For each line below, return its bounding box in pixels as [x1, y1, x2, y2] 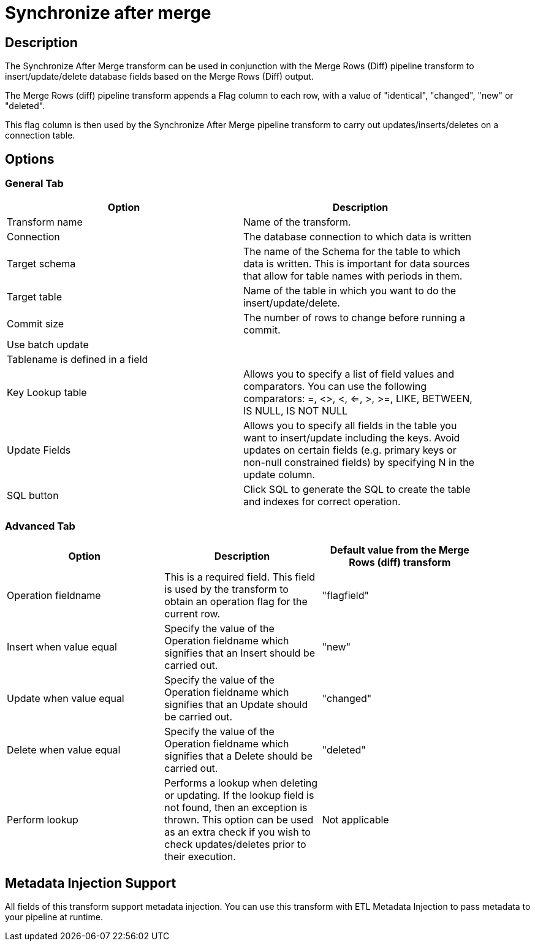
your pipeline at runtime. [5, 911, 103, 922]
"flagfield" [322, 589, 369, 602]
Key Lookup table [7, 386, 87, 399]
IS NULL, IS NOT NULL [243, 405, 347, 418]
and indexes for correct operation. [243, 495, 401, 508]
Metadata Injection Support [5, 875, 176, 891]
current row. [164, 608, 221, 620]
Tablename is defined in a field [7, 353, 148, 366]
